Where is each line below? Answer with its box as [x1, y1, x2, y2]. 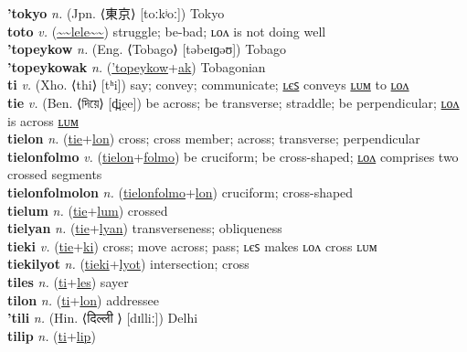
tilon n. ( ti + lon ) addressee [7, 290, 159, 309]
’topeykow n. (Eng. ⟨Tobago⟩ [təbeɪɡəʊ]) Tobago [7, 39, 286, 59]
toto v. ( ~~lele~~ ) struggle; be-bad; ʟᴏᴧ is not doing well [7, 21, 326, 40]
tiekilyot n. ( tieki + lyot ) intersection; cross [7, 254, 249, 273]
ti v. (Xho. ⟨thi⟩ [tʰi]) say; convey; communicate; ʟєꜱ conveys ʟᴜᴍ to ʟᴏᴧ [7, 75, 409, 94]
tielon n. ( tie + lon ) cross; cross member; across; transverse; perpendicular [7, 129, 420, 148]
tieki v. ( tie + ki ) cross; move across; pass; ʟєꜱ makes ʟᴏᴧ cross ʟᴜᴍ [7, 236, 377, 255]
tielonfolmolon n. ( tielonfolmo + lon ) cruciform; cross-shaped [7, 182, 354, 201]
